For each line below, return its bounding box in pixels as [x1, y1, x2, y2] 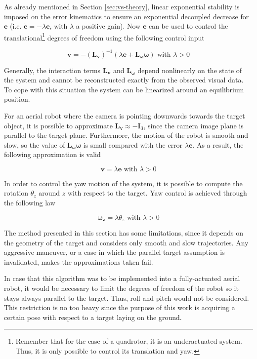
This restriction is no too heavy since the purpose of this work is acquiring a [4, 302, 235, 313]
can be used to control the [148, 21, 228, 31]
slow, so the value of [4, 139, 65, 150]
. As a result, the [192, 139, 244, 150]
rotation [4, 188, 29, 198]
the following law [4, 198, 55, 208]
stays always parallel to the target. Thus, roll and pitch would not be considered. [4, 292, 249, 303]
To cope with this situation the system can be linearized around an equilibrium [4, 84, 244, 94]
